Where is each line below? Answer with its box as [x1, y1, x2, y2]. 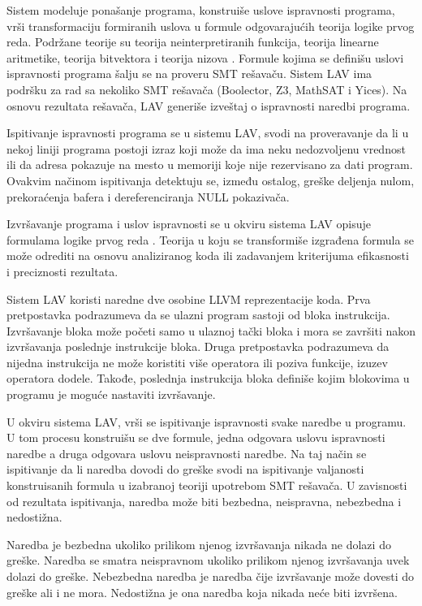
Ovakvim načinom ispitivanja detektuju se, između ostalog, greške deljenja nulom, [6, 171, 415, 188]
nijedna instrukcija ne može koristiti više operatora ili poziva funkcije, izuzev [6, 353, 388, 370]
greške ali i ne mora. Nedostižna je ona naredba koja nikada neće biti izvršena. [6, 583, 398, 600]
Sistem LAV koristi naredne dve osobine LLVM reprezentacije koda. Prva [6, 290, 371, 307]
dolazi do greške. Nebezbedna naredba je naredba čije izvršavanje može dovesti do [6, 568, 415, 584]
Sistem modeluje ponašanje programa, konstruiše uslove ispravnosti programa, [6, 2, 395, 18]
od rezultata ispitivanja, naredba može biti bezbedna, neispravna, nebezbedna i [6, 492, 402, 509]
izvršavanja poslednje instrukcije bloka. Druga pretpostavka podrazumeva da [6, 338, 390, 355]
